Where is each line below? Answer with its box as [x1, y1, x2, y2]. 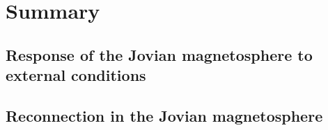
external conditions [6, 64, 146, 86]
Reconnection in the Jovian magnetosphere [6, 104, 323, 126]
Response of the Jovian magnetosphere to [6, 44, 313, 65]
